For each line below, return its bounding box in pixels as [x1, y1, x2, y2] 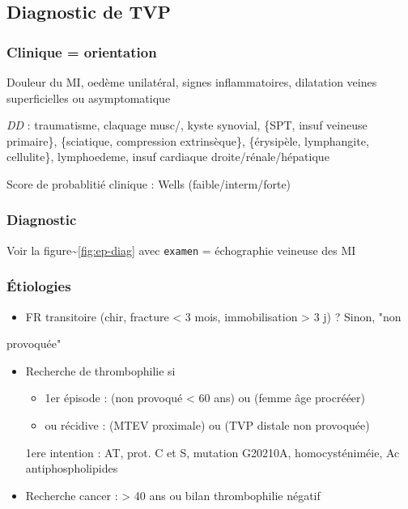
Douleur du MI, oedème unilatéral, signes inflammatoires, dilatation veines [6, 74, 377, 90]
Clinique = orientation [6, 41, 157, 62]
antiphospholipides [25, 460, 118, 477]
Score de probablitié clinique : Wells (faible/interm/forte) [6, 175, 291, 192]
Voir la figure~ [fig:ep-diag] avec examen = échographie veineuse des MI [6, 241, 356, 258]
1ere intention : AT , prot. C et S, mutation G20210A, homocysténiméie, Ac [25, 443, 400, 460]
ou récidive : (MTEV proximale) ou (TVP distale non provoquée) [45, 417, 370, 434]
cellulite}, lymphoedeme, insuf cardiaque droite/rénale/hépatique [6, 148, 329, 165]
